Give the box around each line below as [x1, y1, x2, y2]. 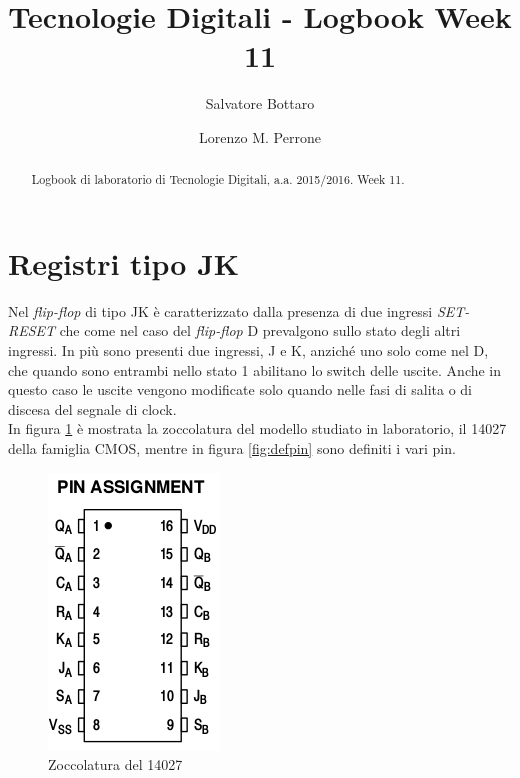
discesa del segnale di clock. [8, 398, 177, 419]
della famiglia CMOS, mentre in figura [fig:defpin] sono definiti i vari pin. [8, 438, 456, 459]
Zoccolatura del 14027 [48, 754, 183, 775]
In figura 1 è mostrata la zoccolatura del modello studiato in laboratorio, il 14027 [8, 418, 507, 439]
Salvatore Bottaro [205, 93, 315, 114]
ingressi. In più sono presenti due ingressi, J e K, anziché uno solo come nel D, [8, 340, 489, 361]
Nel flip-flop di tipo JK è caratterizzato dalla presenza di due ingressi [8, 300, 433, 321]
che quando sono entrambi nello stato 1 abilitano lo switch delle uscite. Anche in [8, 359, 502, 380]
